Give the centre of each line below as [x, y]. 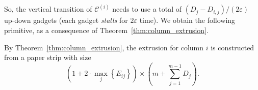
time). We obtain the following [187, 20]
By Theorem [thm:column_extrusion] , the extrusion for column [104, 47]
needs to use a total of [147, 9]
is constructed [233, 47]
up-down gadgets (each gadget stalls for [66, 20]
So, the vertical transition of [48, 9]
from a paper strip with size [48, 57]
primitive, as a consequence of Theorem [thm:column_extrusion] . [106, 30]
